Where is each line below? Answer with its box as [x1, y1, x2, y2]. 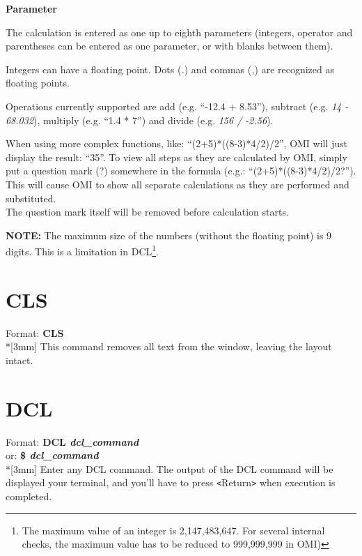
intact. [6, 352, 33, 367]
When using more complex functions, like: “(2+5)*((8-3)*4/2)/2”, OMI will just [6, 136, 348, 151]
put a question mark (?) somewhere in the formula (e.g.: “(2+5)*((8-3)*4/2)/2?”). [6, 163, 356, 178]
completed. [6, 489, 52, 504]
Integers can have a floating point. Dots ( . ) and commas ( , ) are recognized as [6, 61, 334, 76]
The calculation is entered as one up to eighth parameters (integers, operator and [6, 24, 353, 39]
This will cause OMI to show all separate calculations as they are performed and [6, 176, 349, 191]
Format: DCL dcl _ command [6, 434, 139, 449]
